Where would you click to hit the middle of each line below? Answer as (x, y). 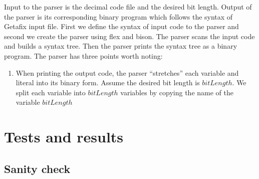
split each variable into (51, 92)
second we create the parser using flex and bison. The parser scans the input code (129, 36)
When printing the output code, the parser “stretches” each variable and (127, 72)
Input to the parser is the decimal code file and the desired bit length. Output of (128, 7)
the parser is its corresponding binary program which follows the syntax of (118, 16)
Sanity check (37, 168)
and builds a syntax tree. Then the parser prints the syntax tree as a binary (121, 46)
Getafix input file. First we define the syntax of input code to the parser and (121, 26)
